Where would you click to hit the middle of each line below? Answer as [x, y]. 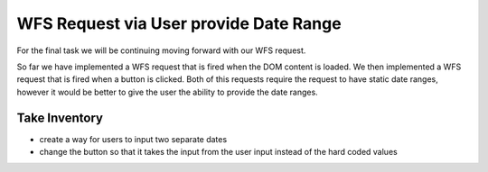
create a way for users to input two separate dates [133, 139]
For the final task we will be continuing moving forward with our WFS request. [161, 50]
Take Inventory [60, 118]
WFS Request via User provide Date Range [179, 23]
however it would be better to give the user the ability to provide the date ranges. [167, 92]
